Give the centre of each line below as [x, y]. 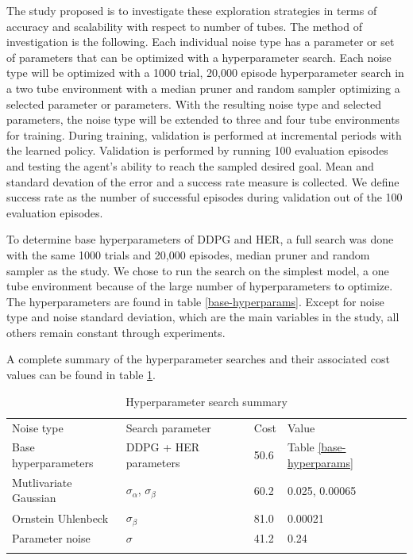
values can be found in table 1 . [81, 375]
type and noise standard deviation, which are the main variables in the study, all [203, 317]
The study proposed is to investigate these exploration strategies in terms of [192, 10]
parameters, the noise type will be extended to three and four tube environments [203, 119]
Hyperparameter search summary [206, 401]
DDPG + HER [163, 447]
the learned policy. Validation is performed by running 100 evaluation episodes [197, 150]
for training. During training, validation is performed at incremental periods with [204, 134]
